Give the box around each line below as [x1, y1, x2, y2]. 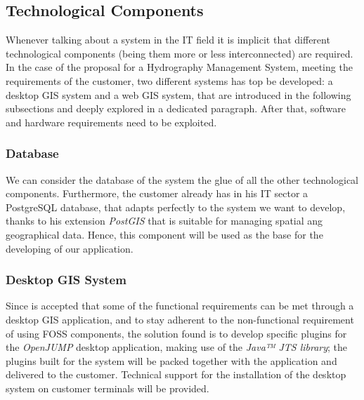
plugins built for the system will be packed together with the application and [6, 353, 337, 368]
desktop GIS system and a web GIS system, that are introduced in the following [6, 87, 351, 102]
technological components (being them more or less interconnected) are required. [6, 46, 353, 60]
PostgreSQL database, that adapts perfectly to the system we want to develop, [6, 199, 346, 214]
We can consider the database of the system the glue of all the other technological [6, 172, 359, 187]
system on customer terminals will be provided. [6, 380, 209, 395]
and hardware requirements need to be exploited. [6, 114, 217, 129]
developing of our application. [6, 241, 134, 255]
